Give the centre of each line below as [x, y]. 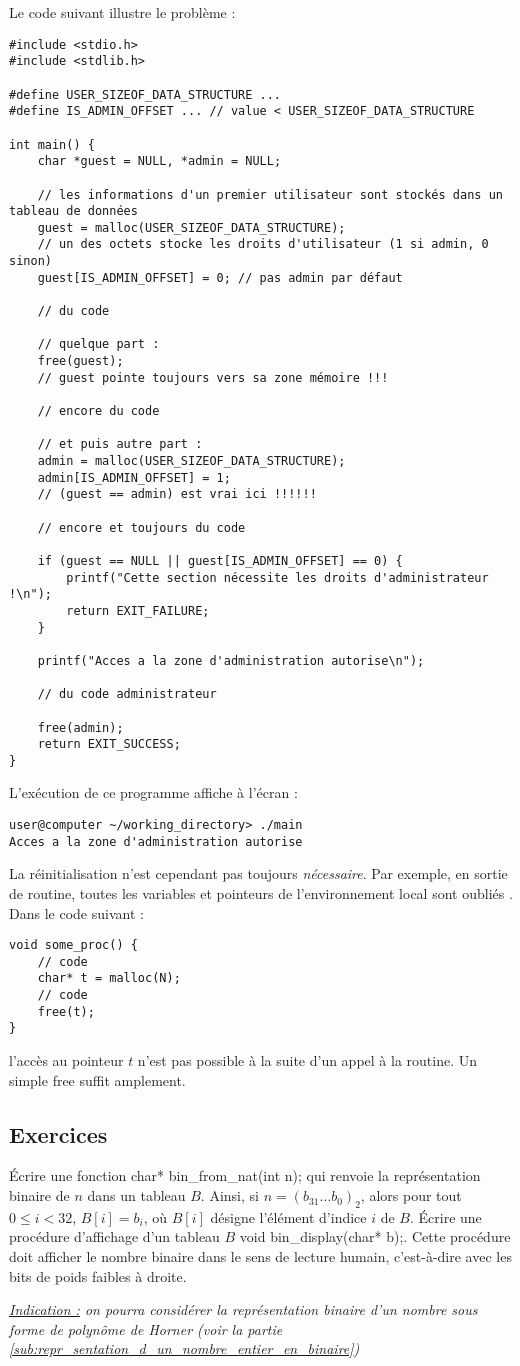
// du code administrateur [127, 694]
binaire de [39, 1195]
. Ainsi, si [229, 1195]
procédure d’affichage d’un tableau [114, 1236]
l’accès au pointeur [66, 1060]
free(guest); [80, 361]
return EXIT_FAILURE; [138, 610]
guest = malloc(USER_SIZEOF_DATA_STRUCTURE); [191, 227]
